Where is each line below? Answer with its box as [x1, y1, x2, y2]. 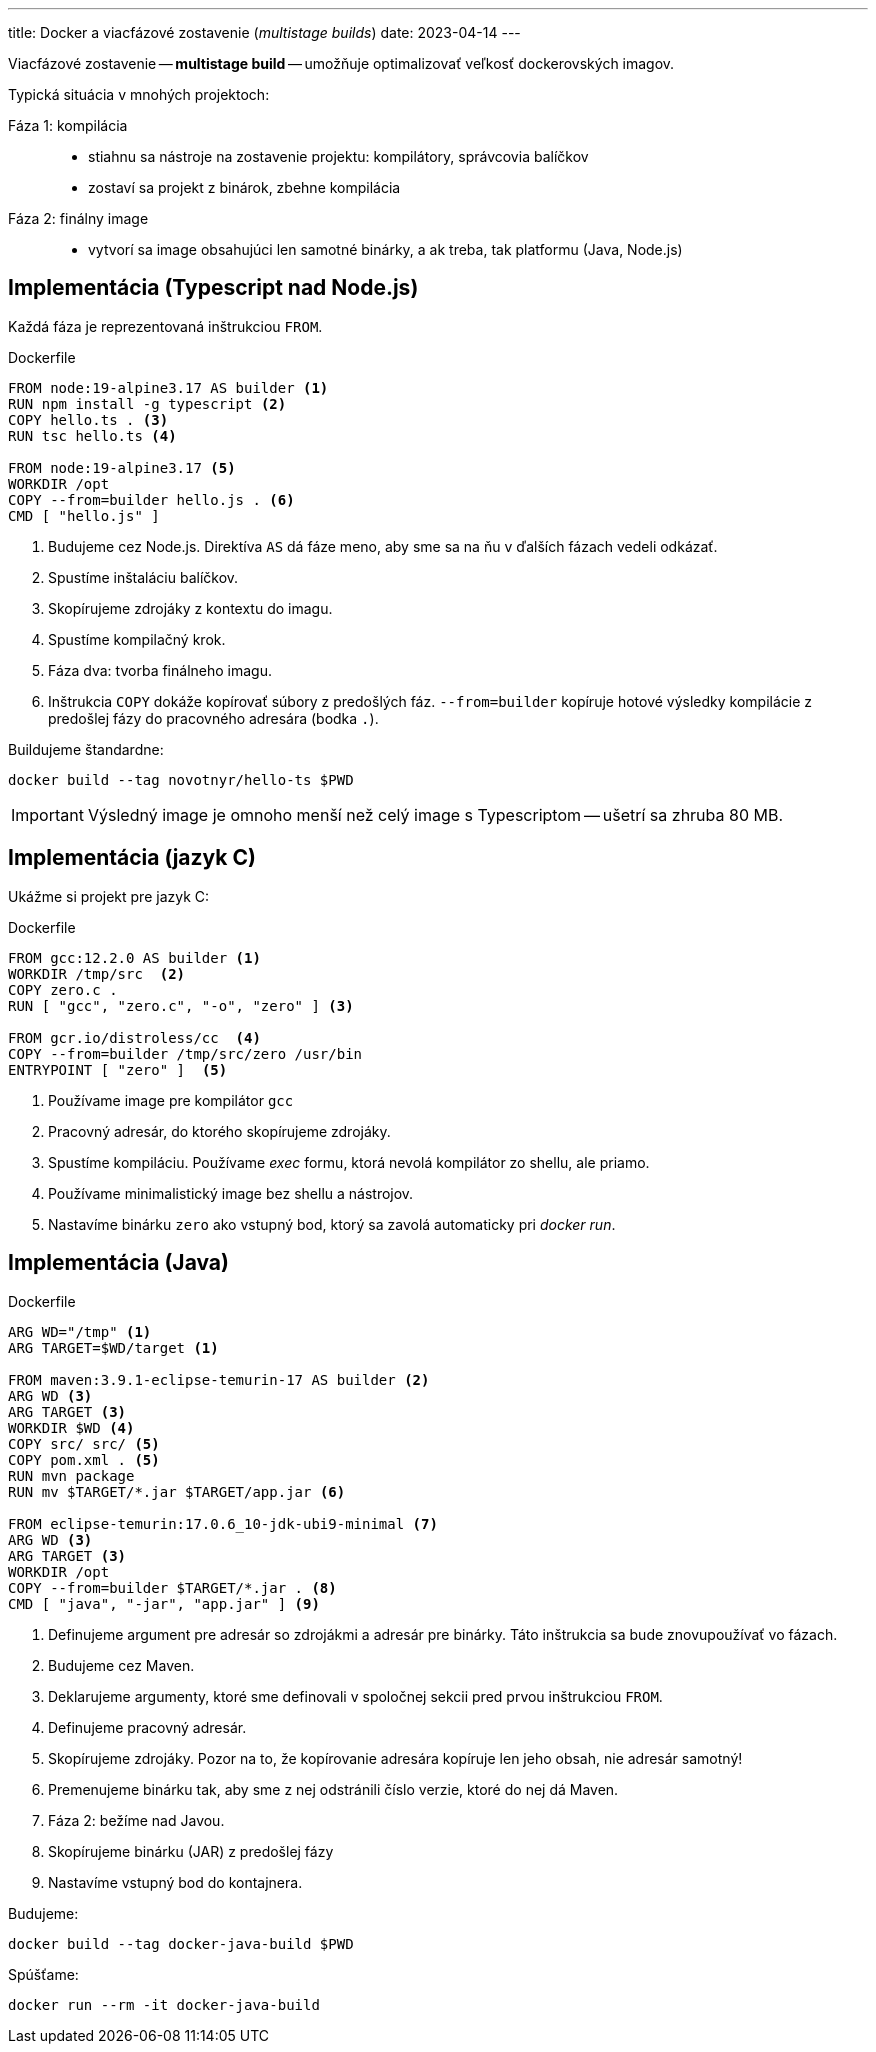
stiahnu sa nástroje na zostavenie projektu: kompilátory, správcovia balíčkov [88, 148, 589, 165]
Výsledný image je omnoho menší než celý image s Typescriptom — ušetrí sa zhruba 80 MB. [87, 804, 784, 825]
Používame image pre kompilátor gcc [48, 1091, 294, 1109]
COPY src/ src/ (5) [8, 1435, 160, 1452]
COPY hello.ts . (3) [8, 411, 169, 428]
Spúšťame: [8, 1965, 79, 1983]
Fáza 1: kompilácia [8, 117, 128, 134]
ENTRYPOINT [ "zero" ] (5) [8, 1061, 228, 1078]
